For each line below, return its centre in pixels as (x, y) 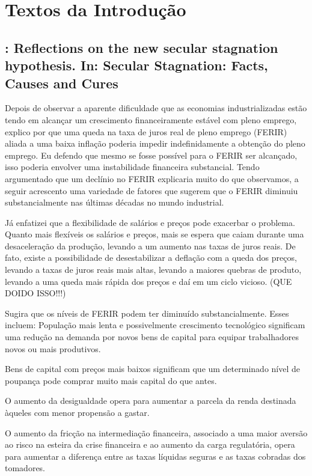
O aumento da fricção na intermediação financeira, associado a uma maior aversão (156, 432)
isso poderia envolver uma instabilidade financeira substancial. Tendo (132, 167)
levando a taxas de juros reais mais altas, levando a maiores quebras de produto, (153, 270)
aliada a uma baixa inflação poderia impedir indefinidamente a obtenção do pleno (155, 143)
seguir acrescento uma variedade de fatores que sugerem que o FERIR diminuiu (151, 190)
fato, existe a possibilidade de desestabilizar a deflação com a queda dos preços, (151, 258)
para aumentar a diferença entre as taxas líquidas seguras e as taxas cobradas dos (155, 456)
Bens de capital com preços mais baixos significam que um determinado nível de (152, 369)
